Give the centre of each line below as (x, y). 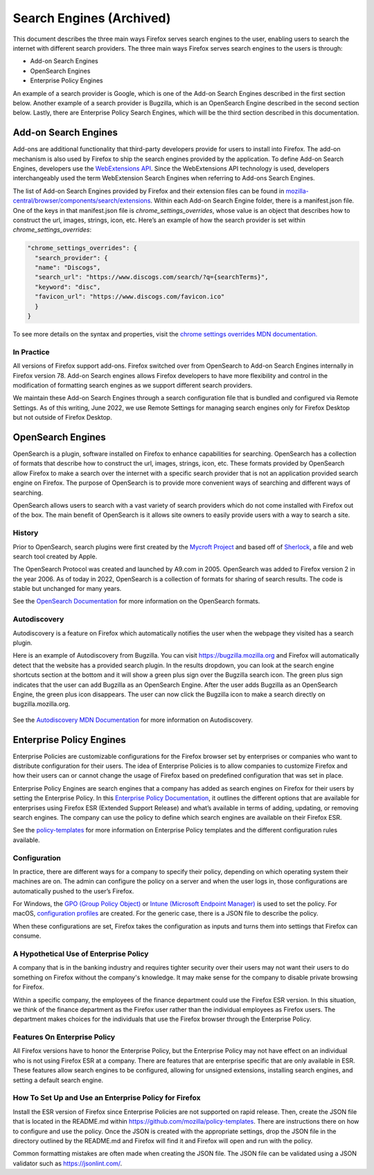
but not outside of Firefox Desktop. (62, 418)
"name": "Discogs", (68, 268)
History (26, 533)
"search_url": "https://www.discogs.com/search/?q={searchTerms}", (152, 277)
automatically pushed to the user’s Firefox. (73, 891)
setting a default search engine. (58, 1080)
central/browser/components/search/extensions (82, 200)
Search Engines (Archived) (92, 18)
